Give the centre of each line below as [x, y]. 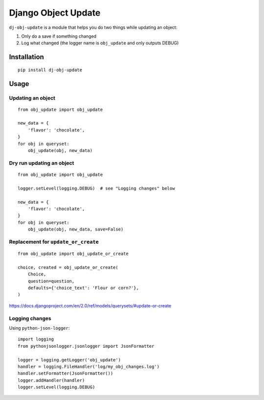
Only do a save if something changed [59, 36]
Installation [26, 57]
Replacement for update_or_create [54, 242]
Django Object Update [55, 13]
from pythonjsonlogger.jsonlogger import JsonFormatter [86, 346]
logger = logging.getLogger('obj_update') [69, 360]
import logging [36, 339]
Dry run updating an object [42, 163]
